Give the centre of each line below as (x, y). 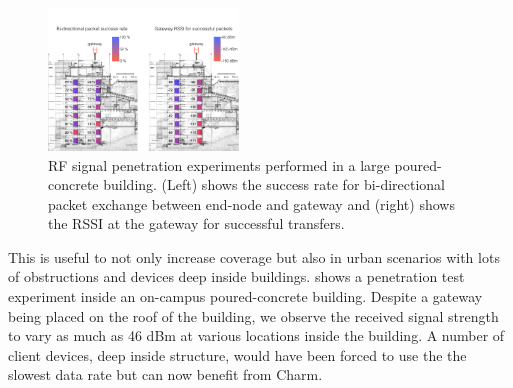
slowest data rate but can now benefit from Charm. (165, 374)
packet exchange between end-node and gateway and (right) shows (251, 203)
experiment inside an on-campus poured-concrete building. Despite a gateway (245, 296)
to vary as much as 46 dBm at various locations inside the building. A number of (256, 335)
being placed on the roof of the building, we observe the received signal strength (253, 315)
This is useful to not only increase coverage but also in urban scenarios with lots (254, 256)
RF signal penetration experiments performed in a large (219, 164)
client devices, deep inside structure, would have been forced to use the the (237, 354)
